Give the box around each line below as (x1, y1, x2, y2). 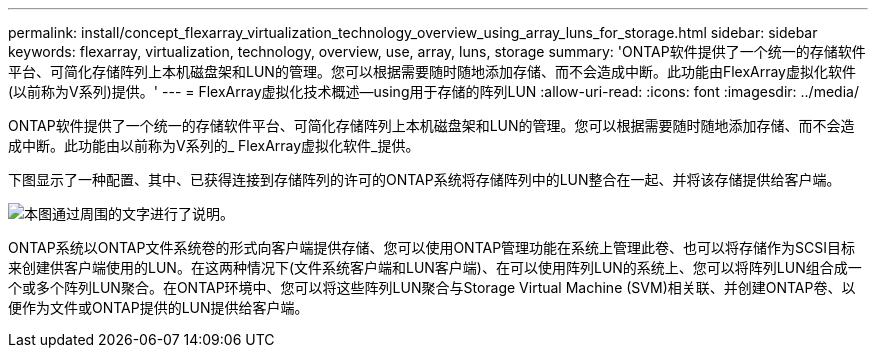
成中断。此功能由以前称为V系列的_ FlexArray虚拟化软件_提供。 (8, 137, 420, 154)
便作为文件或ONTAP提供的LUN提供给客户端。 (8, 299, 309, 316)
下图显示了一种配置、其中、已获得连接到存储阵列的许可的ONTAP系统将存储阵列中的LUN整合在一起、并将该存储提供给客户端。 (8, 171, 841, 188)
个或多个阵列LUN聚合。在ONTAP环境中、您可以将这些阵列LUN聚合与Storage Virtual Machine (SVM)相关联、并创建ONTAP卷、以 (8, 279, 856, 296)
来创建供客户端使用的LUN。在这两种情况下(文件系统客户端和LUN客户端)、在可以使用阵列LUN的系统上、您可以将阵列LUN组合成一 (8, 259, 862, 276)
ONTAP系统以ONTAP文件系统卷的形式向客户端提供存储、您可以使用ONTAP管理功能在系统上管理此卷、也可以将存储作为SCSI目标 (8, 239, 856, 256)
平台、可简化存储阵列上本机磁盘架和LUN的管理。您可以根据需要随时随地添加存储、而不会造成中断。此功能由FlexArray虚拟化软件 (8, 63, 856, 80)
